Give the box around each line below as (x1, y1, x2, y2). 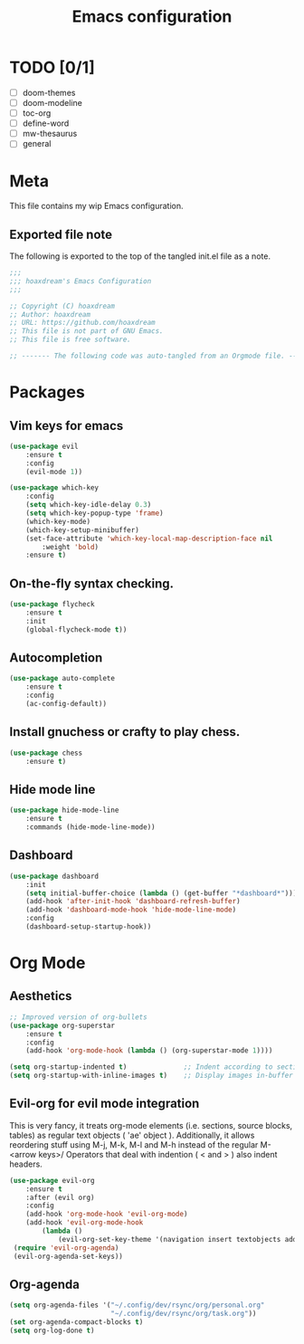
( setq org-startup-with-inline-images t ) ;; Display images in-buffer (9, 1071, 294, 1081)
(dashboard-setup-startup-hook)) (25, 922, 152, 931)
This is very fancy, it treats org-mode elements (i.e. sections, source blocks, (9, 1120, 293, 1130)
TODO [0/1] (9, 57, 95, 78)
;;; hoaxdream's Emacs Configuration (9, 276, 152, 286)
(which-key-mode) (25, 517, 91, 526)
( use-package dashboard (9, 872, 100, 881)
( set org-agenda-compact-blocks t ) (9, 1318, 144, 1327)
